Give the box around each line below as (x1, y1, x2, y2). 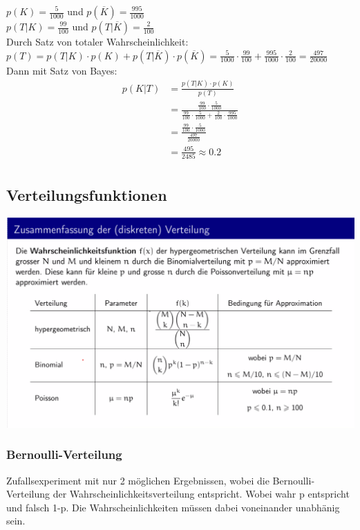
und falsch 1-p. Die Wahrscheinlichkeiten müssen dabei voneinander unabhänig (6, 500, 340, 514)
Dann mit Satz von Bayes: (6, 63, 117, 77)
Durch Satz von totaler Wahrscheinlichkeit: (6, 35, 189, 48)
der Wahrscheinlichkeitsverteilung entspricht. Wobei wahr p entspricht (53, 487, 350, 501)
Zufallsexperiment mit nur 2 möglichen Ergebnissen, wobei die (6, 473, 269, 487)
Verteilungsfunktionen (6, 184, 167, 206)
